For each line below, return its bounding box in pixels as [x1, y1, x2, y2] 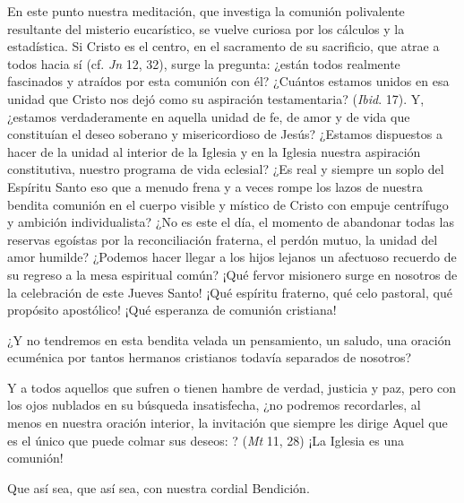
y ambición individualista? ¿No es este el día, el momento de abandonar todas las [7, 212, 454, 231]
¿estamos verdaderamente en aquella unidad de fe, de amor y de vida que [7, 107, 410, 126]
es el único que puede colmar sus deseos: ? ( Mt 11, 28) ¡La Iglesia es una [7, 430, 404, 449]
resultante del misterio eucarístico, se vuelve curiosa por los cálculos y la [7, 19, 405, 38]
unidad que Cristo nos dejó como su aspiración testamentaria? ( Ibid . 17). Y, [7, 89, 425, 108]
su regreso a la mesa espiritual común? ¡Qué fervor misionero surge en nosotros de [7, 265, 458, 283]
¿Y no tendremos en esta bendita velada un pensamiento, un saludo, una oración [7, 330, 451, 349]
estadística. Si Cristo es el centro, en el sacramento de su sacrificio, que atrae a [7, 37, 440, 56]
